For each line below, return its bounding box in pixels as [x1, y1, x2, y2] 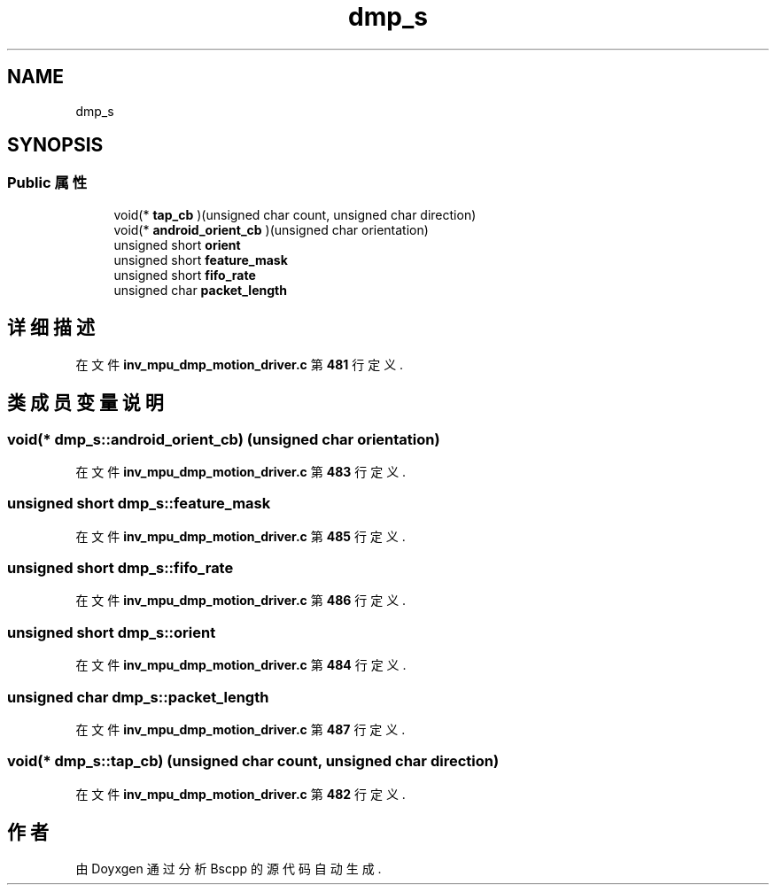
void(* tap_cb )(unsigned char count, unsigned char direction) [113, 206, 477, 222]
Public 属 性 [7, 174, 88, 192]
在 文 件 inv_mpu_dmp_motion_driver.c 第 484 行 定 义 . [75, 657, 407, 673]
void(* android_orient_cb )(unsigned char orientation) [113, 221, 429, 237]
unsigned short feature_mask [113, 252, 288, 268]
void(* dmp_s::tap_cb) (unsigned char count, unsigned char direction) [7, 752, 500, 771]
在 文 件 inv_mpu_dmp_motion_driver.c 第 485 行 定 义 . [75, 528, 406, 544]
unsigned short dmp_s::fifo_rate [7, 559, 234, 577]
